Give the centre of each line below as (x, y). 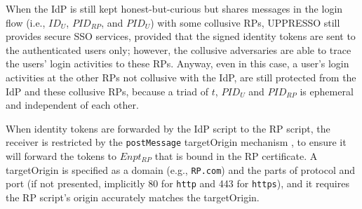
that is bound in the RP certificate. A (236, 156)
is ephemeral (327, 91)
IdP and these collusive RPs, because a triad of (107, 91)
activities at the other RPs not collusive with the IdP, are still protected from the (181, 77)
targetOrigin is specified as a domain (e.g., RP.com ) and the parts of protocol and (181, 169)
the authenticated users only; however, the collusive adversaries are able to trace (179, 49)
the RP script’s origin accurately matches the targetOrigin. (133, 197)
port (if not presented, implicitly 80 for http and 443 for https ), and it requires (177, 183)
